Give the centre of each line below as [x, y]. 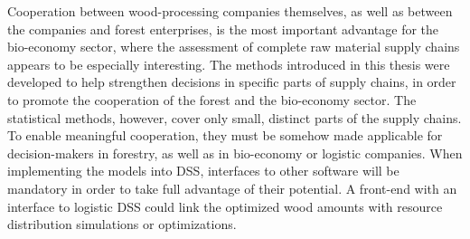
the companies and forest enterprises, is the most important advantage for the [223, 29]
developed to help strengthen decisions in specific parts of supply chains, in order [232, 82]
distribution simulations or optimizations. [122, 224]
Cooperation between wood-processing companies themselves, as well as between [230, 11]
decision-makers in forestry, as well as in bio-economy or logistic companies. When [235, 153]
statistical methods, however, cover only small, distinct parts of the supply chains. [235, 117]
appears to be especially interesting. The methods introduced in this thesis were [229, 64]
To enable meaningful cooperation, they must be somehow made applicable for [225, 135]
